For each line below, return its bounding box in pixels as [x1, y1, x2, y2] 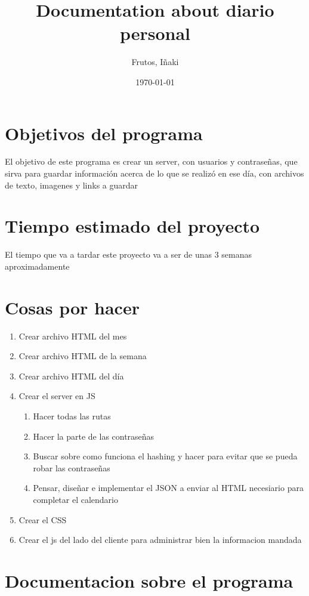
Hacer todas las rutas [33, 410, 111, 422]
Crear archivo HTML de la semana [18, 350, 147, 362]
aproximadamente [5, 260, 70, 272]
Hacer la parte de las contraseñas [33, 430, 154, 442]
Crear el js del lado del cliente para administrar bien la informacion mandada [18, 533, 302, 546]
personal [119, 21, 191, 45]
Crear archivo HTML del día [18, 369, 124, 382]
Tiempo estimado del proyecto [5, 214, 260, 238]
